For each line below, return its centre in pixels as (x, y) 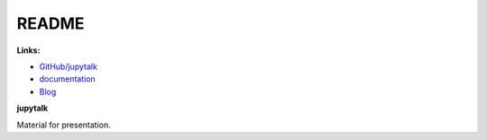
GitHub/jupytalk (69, 66)
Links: (28, 50)
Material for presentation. (64, 125)
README (51, 23)
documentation (68, 79)
